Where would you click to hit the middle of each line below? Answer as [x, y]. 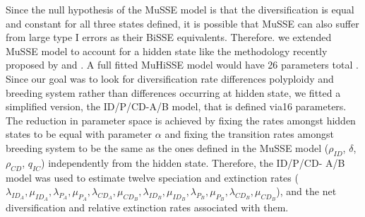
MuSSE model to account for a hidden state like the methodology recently [167, 51]
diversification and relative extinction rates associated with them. [147, 207]
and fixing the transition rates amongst [249, 134]
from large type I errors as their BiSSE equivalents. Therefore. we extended [169, 37]
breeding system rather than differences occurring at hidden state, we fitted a [173, 92]
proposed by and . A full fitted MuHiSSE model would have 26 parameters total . [182, 65]
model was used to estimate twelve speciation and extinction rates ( [152, 177]
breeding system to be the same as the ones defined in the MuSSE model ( [167, 147]
